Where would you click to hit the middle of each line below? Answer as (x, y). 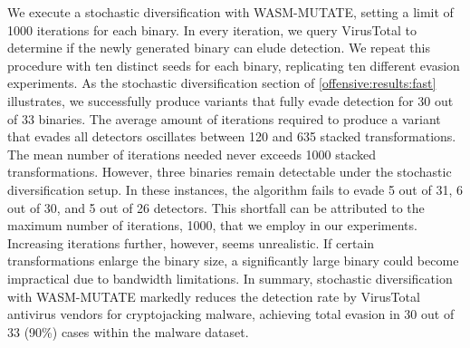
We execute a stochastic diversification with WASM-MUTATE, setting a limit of (230, 12)
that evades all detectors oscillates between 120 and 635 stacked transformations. (232, 136)
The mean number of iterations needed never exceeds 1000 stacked (192, 154)
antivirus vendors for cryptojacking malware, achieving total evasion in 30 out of (231, 314)
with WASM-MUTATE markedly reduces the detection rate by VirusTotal (214, 296)
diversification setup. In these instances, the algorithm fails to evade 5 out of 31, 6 (235, 189)
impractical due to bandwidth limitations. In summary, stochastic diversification (230, 278)
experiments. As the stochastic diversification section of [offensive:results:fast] (222, 83)
